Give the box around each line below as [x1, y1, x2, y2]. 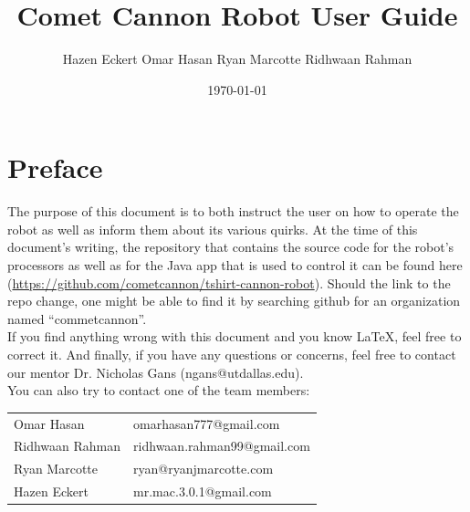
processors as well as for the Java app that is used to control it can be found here [7, 256, 463, 275]
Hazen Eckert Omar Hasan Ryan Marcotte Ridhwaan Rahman [62, 49, 413, 68]
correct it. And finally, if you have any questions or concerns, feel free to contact [7, 345, 456, 363]
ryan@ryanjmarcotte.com [133, 459, 274, 478]
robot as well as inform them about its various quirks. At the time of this [7, 219, 418, 238]
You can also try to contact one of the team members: [7, 381, 310, 400]
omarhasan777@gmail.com [133, 413, 280, 433]
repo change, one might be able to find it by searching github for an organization [7, 291, 461, 310]
